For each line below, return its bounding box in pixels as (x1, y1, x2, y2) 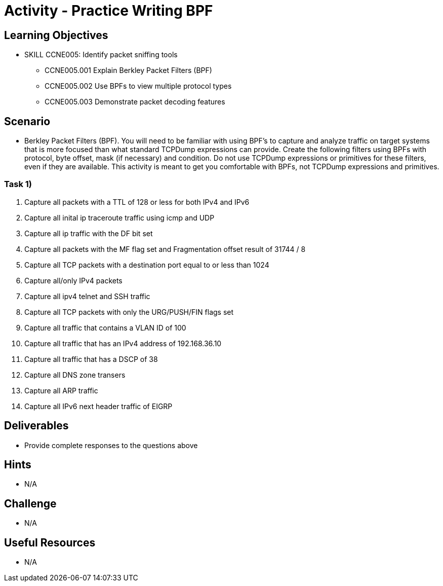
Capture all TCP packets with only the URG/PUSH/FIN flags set (24, 307, 234, 316)
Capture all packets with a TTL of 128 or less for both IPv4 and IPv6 (24, 197, 250, 206)
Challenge (4, 497, 57, 510)
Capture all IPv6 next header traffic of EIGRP (24, 401, 173, 411)
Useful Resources (4, 536, 96, 549)
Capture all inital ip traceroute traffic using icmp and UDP (24, 213, 215, 222)
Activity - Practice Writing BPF (4, 2, 213, 19)
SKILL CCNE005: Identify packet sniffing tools (24, 50, 178, 59)
